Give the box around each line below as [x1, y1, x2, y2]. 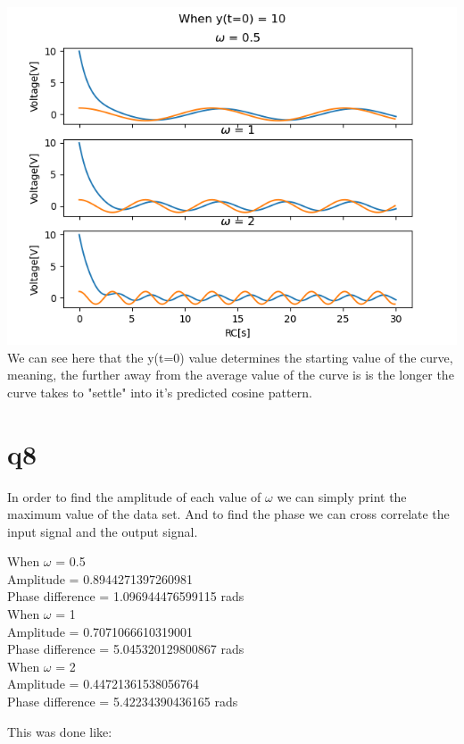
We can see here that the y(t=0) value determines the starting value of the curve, [7, 347, 453, 366]
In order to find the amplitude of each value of [7, 487, 261, 506]
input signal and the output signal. [7, 522, 198, 540]
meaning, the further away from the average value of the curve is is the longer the [7, 365, 454, 384]
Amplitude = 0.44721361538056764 [7, 674, 200, 693]
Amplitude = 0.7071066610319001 [7, 622, 194, 640]
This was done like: [7, 722, 112, 740]
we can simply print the [277, 487, 407, 506]
